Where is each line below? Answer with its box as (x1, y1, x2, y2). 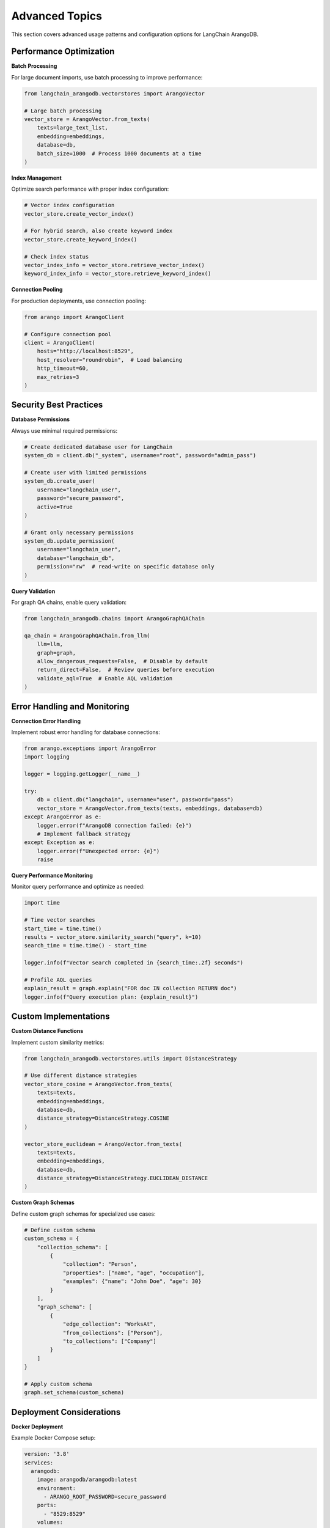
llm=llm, (37, 641, 64, 648)
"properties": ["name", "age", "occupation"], (62, 1269, 205, 1276)
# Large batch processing (24, 107, 102, 114)
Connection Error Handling (11, 717, 81, 724)
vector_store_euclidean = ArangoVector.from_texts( (24, 1140, 183, 1147)
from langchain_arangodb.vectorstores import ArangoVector (24, 90, 205, 97)
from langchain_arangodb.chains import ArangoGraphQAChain (24, 615, 205, 622)
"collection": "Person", (62, 1261, 137, 1268)
